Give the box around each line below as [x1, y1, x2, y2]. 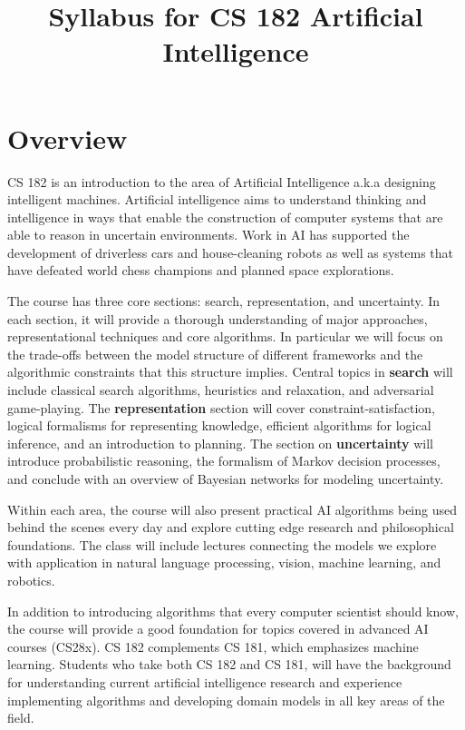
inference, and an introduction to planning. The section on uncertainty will [7, 433, 433, 452]
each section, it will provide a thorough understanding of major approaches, [7, 309, 428, 328]
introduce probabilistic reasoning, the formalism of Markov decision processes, [7, 451, 441, 470]
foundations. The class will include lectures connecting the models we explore [7, 535, 437, 554]
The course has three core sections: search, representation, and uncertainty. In [7, 291, 441, 311]
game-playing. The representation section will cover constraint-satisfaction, [7, 398, 435, 417]
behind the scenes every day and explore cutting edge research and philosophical [7, 518, 454, 537]
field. [7, 708, 34, 727]
